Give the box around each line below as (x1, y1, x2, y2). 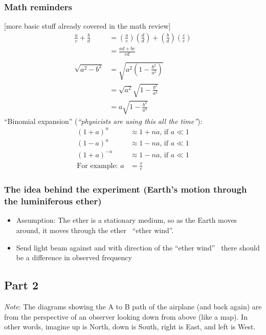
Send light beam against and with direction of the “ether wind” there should (16, 242, 260, 253)
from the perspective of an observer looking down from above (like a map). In (4, 311, 248, 322)
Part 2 (4, 277, 39, 293)
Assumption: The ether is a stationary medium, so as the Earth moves (16, 215, 237, 225)
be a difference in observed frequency (16, 252, 132, 263)
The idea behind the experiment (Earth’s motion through (4, 183, 247, 196)
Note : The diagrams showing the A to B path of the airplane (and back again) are (4, 301, 262, 312)
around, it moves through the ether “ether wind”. (16, 225, 174, 236)
